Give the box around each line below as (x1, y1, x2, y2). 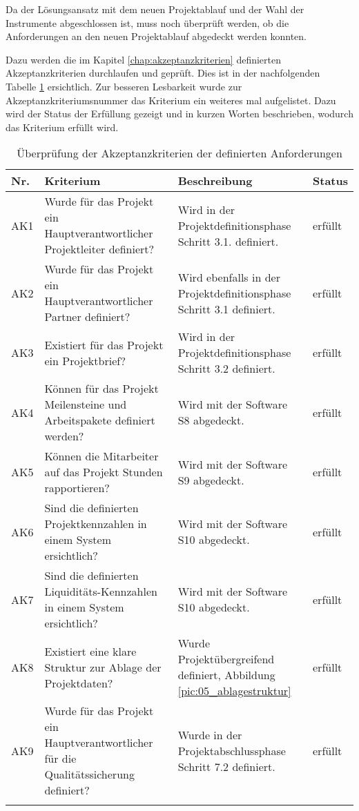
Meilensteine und (44, 396, 127, 413)
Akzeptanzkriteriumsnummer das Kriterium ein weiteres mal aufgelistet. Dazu (6, 92, 336, 107)
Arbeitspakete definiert (44, 412, 155, 429)
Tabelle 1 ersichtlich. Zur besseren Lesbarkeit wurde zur (6, 79, 242, 93)
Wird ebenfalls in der (177, 268, 280, 285)
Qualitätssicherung (44, 766, 135, 783)
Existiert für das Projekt (44, 336, 164, 353)
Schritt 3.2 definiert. (177, 360, 275, 377)
